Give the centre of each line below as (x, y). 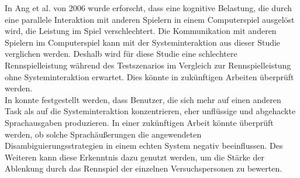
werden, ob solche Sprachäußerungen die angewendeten (103, 134)
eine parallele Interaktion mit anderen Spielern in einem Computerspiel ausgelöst (150, 19)
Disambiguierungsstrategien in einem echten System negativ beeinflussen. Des (144, 146)
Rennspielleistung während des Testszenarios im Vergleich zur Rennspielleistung (148, 65)
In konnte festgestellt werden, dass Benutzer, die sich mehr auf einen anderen (143, 99)
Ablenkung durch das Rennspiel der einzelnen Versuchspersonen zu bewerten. (144, 168)
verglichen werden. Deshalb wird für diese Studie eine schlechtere (121, 54)
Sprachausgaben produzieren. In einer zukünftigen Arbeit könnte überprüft (139, 122)
